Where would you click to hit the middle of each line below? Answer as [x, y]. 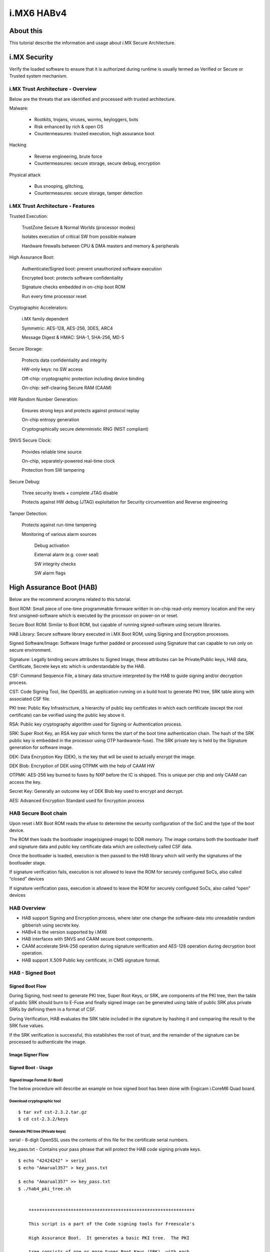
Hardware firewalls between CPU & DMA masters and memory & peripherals [100, 246]
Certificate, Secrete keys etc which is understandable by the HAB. [77, 667]
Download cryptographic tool [35, 1101]
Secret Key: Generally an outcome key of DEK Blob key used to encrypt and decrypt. [96, 791]
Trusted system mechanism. [38, 76]
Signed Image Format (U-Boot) [36, 1080]
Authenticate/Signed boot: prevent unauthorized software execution [92, 268]
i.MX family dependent [45, 319]
